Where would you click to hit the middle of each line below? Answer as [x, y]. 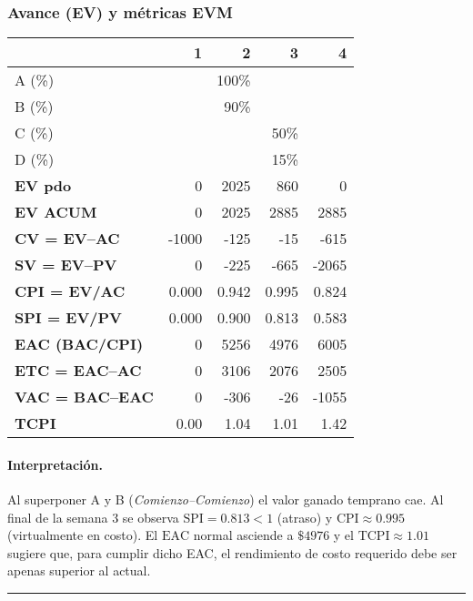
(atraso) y [305, 517]
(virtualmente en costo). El [83, 535]
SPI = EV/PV [69, 318]
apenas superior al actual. [79, 570]
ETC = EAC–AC [78, 371]
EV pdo [43, 186]
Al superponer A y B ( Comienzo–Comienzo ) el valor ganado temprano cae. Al [226, 499]
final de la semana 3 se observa [93, 517]
